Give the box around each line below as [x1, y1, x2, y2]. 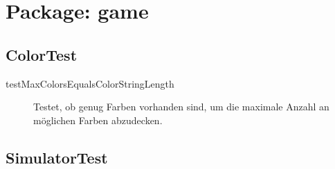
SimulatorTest [6, 146, 108, 168]
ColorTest [6, 43, 78, 65]
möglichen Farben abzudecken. [33, 112, 163, 127]
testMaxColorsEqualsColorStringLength [6, 76, 174, 90]
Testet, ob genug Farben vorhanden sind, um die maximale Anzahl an [33, 99, 329, 114]
